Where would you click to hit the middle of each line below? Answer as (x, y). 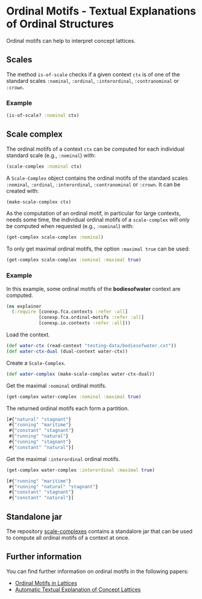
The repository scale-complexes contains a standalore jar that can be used (99, 531)
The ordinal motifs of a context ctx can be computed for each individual (96, 149)
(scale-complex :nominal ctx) (44, 166)
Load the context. (28, 335)
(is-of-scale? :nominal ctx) (43, 116)
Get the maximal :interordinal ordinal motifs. (63, 459)
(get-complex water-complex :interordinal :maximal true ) (80, 470)
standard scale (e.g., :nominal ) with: (51, 155)
